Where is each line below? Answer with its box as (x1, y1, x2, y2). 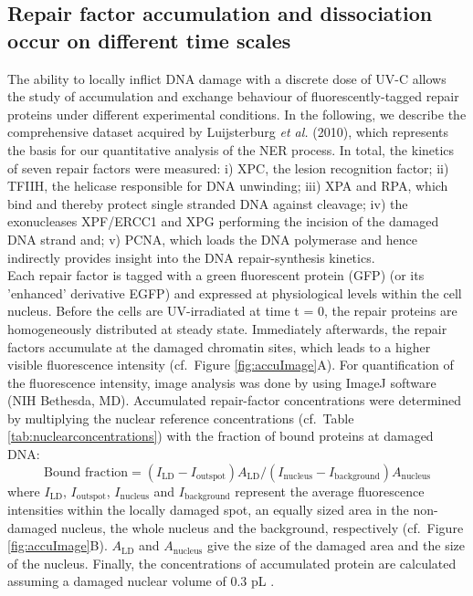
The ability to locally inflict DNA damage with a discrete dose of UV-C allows (7, 68, 447, 88)
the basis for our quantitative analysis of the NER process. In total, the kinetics (7, 140, 455, 159)
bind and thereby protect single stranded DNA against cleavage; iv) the (7, 193, 408, 213)
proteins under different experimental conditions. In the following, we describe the (7, 104, 467, 123)
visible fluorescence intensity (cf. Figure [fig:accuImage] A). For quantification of (7, 355, 454, 374)
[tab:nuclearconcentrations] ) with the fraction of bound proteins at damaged (7, 426, 434, 445)
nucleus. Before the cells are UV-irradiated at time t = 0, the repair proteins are (7, 301, 457, 320)
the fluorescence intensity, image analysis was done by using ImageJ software (7, 372, 436, 392)
